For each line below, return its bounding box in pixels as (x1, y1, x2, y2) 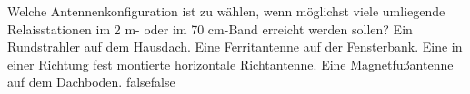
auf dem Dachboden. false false (7, 72, 175, 91)
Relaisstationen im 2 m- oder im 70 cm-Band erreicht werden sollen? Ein (7, 19, 413, 38)
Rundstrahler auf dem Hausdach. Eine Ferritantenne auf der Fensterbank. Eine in (7, 37, 463, 56)
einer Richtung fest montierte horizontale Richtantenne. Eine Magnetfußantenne (7, 54, 454, 73)
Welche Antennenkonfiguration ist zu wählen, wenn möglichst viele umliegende (7, 2, 445, 20)
